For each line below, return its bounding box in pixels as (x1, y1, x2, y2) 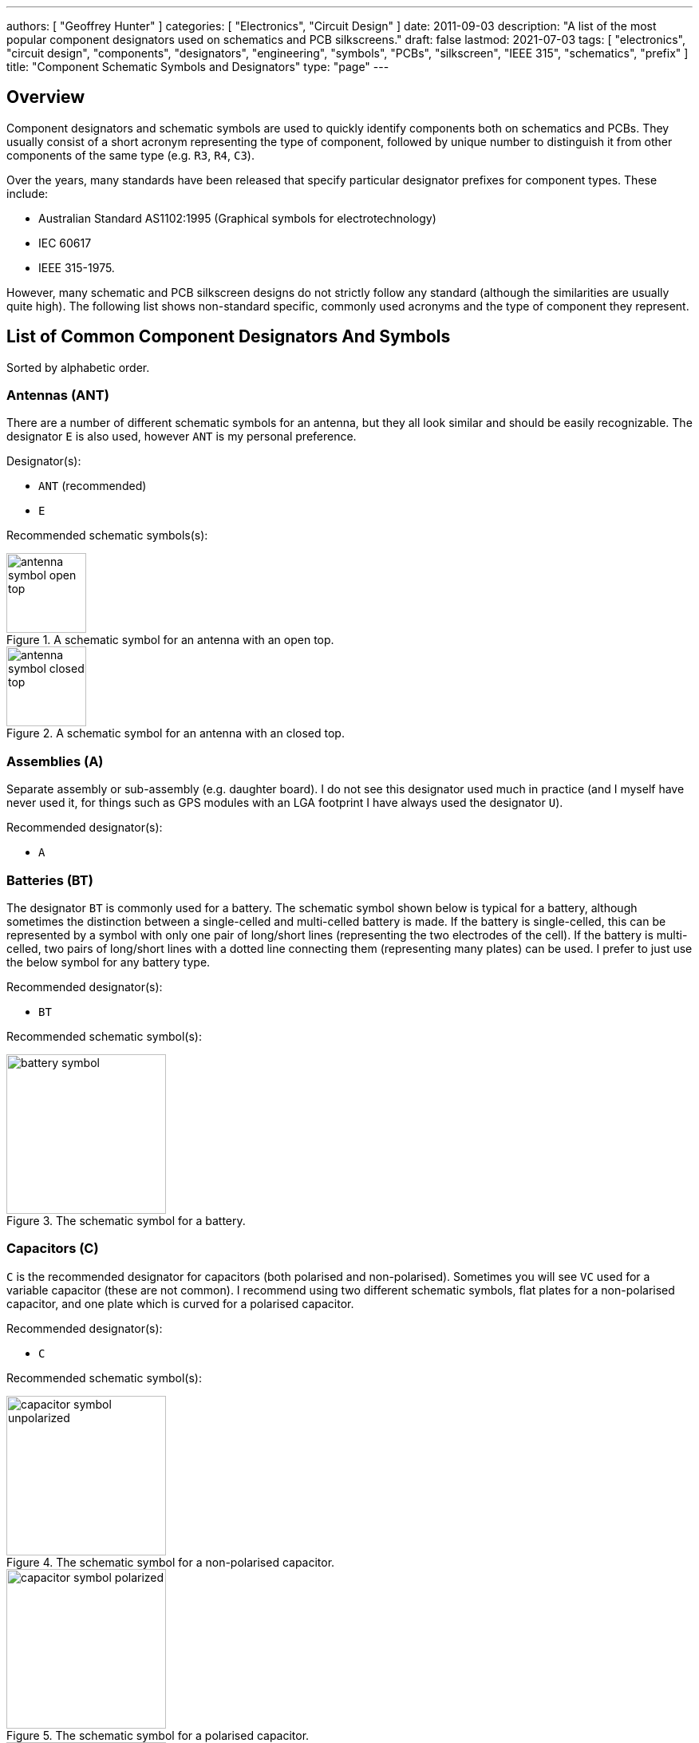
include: (6, 186, 49, 200)
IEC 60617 (38, 235, 92, 250)
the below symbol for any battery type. (6, 955, 211, 969)
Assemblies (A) (6, 753, 104, 769)
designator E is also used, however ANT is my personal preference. (6, 429, 357, 444)
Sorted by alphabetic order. (6, 360, 150, 374)
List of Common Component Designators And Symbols (6, 326, 451, 347)
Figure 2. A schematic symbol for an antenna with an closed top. (6, 726, 345, 741)
